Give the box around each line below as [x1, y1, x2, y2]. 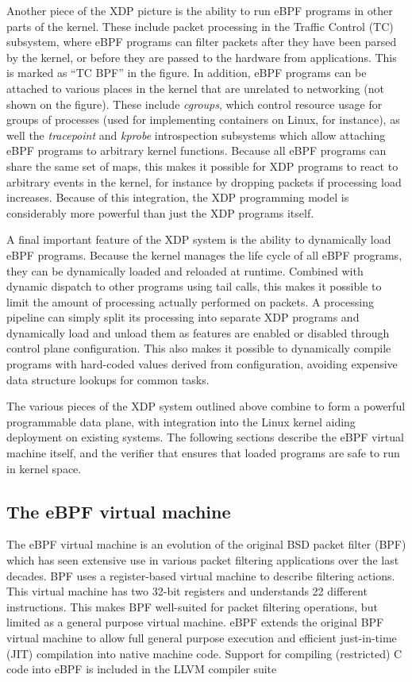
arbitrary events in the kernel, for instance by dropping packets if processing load [6, 173, 402, 190]
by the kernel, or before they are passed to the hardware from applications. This [6, 48, 397, 65]
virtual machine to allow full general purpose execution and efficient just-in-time [6, 629, 397, 645]
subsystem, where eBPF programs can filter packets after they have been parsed [6, 33, 397, 50]
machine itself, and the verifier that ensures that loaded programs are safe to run [6, 445, 400, 461]
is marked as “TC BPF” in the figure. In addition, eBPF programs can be [6, 64, 367, 81]
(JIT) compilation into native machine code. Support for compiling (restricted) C [6, 645, 402, 661]
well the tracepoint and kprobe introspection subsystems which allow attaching [6, 126, 386, 143]
